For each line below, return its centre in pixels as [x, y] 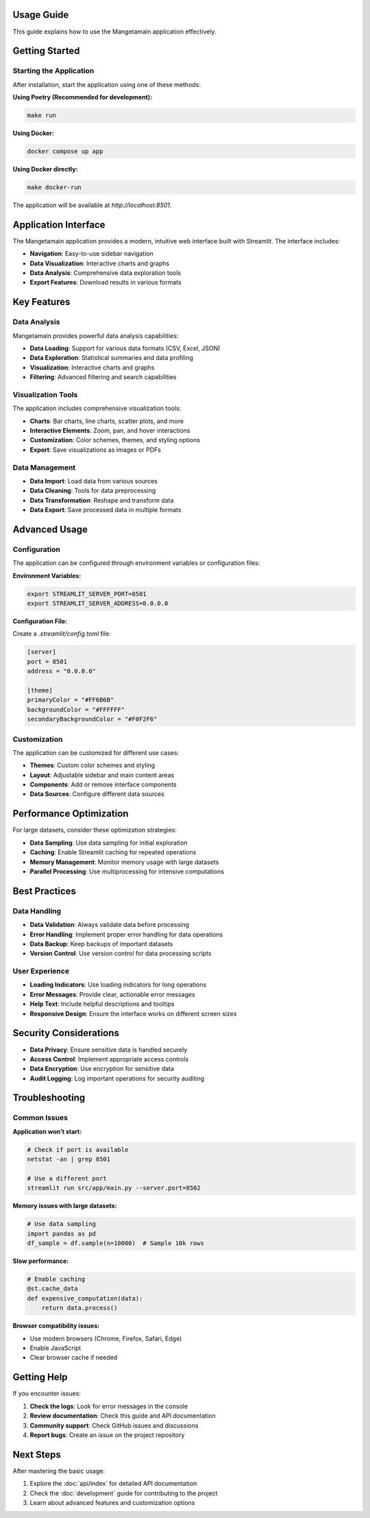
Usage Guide [41, 15]
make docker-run [54, 187]
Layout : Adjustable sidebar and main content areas [102, 775]
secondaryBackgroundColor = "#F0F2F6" [92, 719]
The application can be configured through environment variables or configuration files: [136, 563]
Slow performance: [41, 1261]
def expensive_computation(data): [85, 1298]
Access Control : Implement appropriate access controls [109, 1059]
